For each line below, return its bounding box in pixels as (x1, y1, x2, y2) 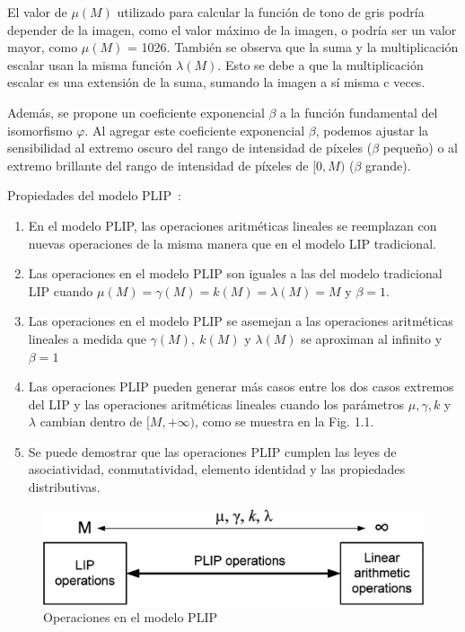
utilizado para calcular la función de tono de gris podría (117, 3, 425, 21)
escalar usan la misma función (7, 55, 172, 74)
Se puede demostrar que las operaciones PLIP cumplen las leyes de (28, 442, 397, 461)
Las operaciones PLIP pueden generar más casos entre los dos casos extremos (28, 377, 454, 396)
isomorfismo (7, 120, 73, 139)
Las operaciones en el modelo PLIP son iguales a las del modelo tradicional (28, 264, 443, 283)
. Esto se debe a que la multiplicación (217, 55, 424, 74)
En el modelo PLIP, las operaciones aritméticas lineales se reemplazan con (28, 215, 437, 234)
